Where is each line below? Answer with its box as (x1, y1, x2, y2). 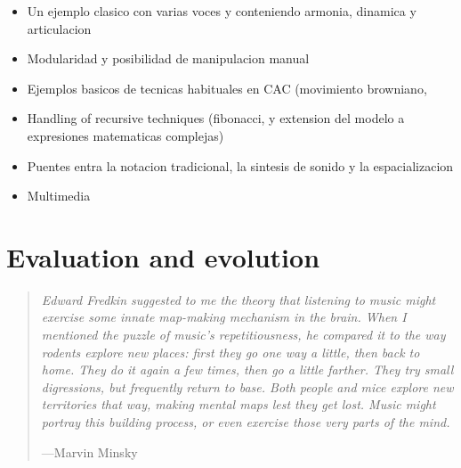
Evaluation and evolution (6, 238, 320, 275)
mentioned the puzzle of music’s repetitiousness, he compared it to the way (41, 325, 446, 344)
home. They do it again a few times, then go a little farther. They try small (41, 360, 454, 379)
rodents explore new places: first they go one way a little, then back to (41, 342, 420, 361)
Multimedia (27, 186, 91, 205)
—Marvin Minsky (41, 442, 138, 461)
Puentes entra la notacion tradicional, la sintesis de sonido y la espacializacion (27, 156, 454, 175)
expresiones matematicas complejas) (27, 126, 224, 144)
